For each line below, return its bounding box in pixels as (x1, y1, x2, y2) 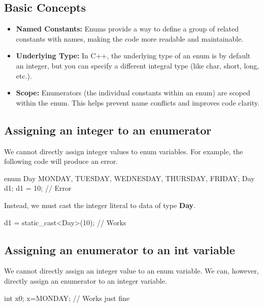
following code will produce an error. (4, 156, 118, 166)
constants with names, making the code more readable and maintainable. (16, 33, 244, 44)
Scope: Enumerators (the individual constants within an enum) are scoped (16, 87, 250, 98)
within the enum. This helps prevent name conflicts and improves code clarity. (16, 97, 259, 108)
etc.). (16, 70, 32, 81)
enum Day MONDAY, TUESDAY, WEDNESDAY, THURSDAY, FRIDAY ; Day (4, 173, 255, 183)
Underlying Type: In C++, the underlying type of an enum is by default (16, 50, 251, 61)
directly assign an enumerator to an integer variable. (4, 275, 167, 286)
